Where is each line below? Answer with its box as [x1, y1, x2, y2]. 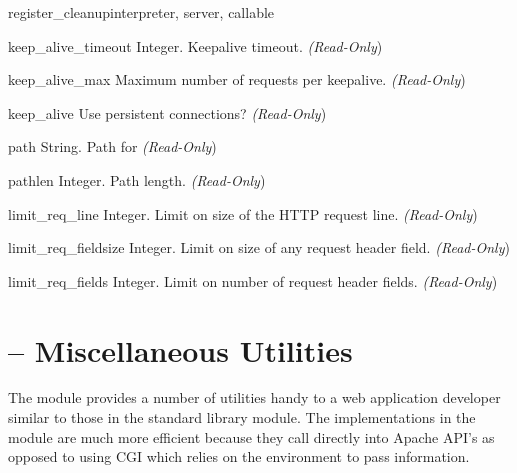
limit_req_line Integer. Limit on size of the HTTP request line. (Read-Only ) [8, 203, 478, 224]
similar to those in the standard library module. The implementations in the [8, 407, 476, 428]
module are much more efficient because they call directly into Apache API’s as [8, 426, 495, 447]
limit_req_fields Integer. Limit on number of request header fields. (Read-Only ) [8, 270, 498, 291]
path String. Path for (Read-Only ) [8, 136, 217, 157]
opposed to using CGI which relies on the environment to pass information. [8, 446, 470, 467]
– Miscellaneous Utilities [8, 329, 353, 370]
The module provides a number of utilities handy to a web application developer [8, 387, 501, 408]
